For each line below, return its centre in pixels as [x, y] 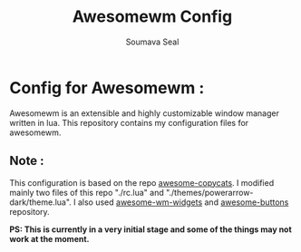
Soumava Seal [152, 42]
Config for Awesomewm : [107, 87]
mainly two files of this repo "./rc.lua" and [87, 192]
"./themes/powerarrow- [210, 192]
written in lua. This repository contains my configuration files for [129, 122]
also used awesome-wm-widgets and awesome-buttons [183, 202]
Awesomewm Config [152, 17]
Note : [27, 161]
